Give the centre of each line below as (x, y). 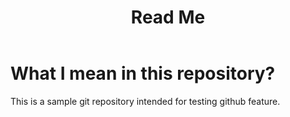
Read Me (168, 17)
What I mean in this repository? (143, 73)
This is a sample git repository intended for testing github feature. (145, 101)
